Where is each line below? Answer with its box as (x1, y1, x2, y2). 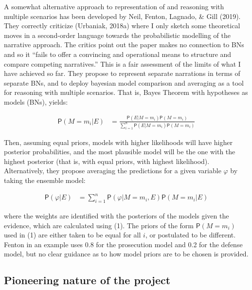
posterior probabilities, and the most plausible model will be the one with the (4, 146, 235, 157)
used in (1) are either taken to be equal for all (4, 230, 141, 240)
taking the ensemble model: (4, 175, 86, 185)
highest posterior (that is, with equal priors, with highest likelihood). (4, 156, 210, 166)
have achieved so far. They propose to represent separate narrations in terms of (4, 68, 240, 78)
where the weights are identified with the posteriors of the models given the (4, 211, 229, 220)
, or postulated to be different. (145, 230, 236, 240)
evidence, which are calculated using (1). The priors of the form (4, 220, 194, 230)
